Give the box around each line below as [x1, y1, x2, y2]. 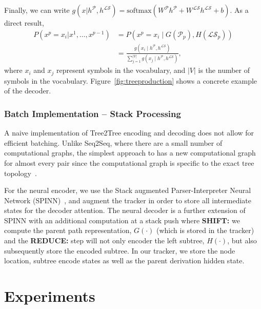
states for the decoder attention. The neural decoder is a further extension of [4, 205, 246, 216]
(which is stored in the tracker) [156, 225, 254, 236]
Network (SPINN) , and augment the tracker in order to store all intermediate [4, 195, 251, 205]
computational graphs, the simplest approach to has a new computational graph [4, 147, 256, 158]
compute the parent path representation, [4, 225, 132, 236]
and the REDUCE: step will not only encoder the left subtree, [4, 235, 205, 246]
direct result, [4, 17, 44, 28]
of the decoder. [4, 85, 51, 96]
